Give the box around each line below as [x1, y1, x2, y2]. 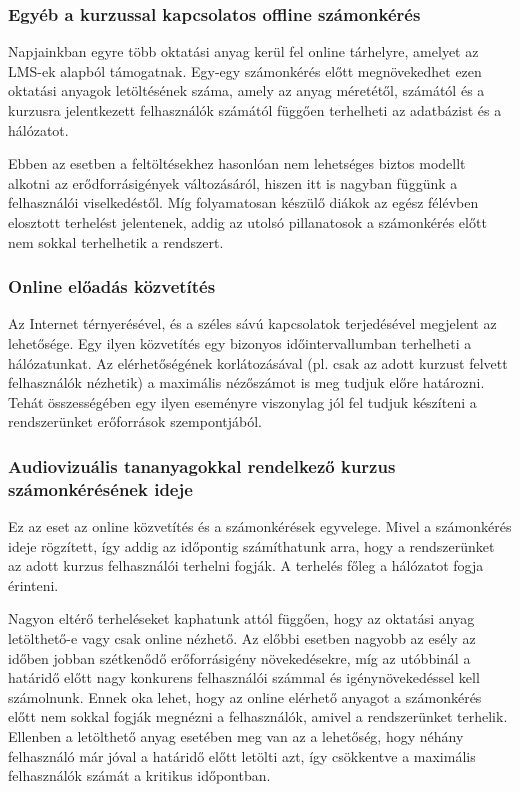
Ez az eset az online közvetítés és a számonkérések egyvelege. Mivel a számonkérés [8, 516, 512, 537]
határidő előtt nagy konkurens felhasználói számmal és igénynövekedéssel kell [8, 667, 480, 688]
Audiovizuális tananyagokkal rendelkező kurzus [8, 453, 396, 478]
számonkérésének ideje [8, 476, 193, 501]
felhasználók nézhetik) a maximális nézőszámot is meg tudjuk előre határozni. [8, 372, 485, 393]
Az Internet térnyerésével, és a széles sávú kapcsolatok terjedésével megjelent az [8, 313, 497, 334]
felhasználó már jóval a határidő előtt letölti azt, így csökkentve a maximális [8, 745, 476, 766]
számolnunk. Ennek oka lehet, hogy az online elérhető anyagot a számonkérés [8, 686, 482, 707]
